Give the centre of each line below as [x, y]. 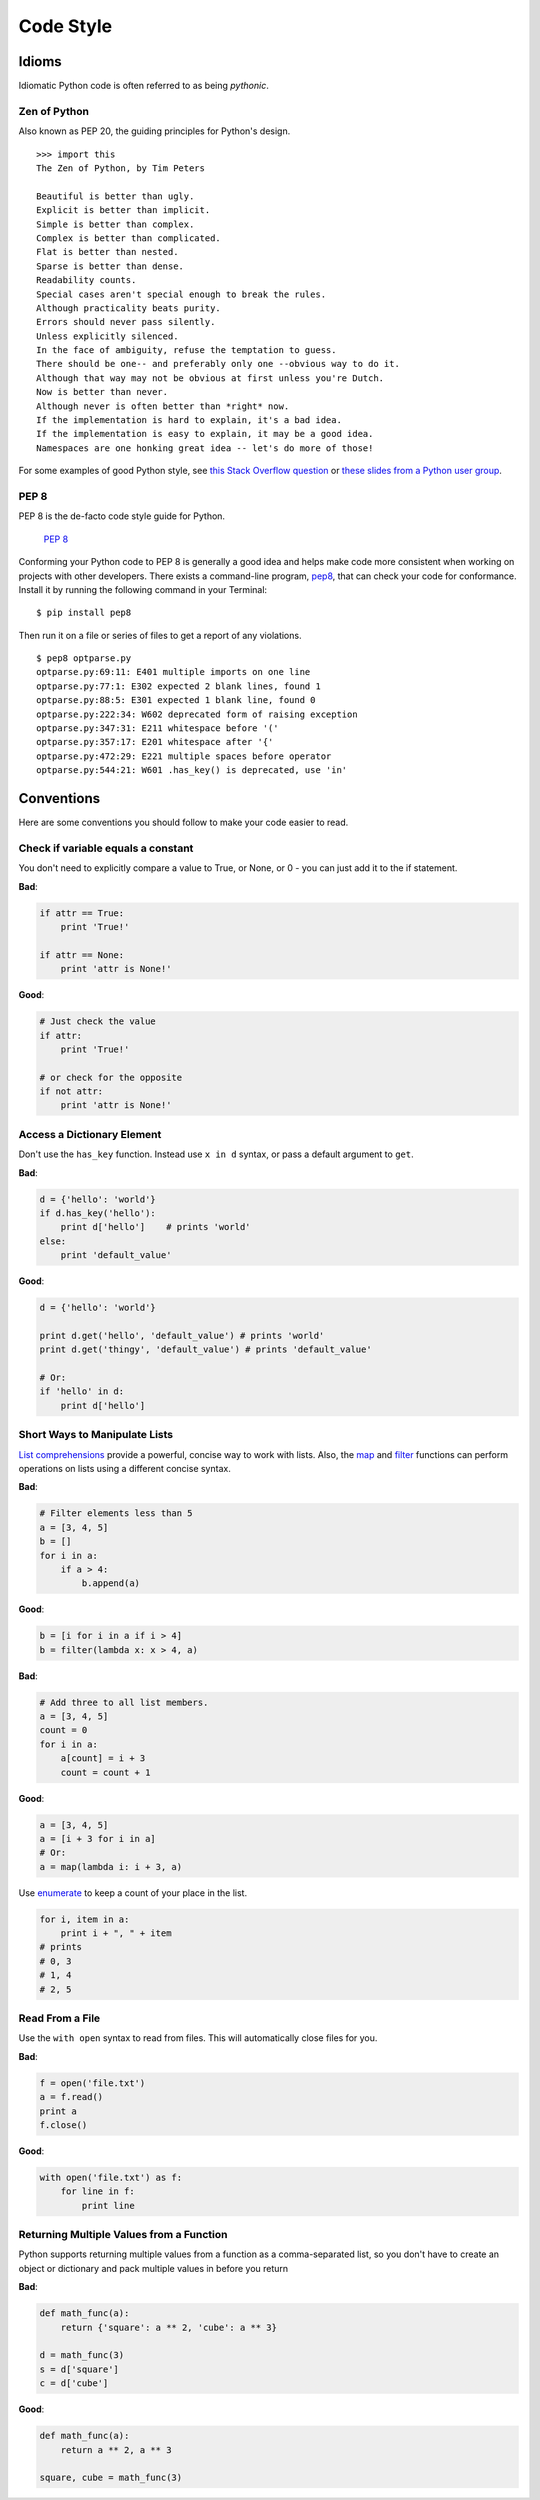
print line [108, 2205]
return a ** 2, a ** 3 [116, 2449]
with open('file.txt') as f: [111, 2177]
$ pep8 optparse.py [84, 658]
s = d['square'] [79, 2369]
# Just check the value [98, 1021]
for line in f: [97, 2191]
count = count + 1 [105, 1772]
